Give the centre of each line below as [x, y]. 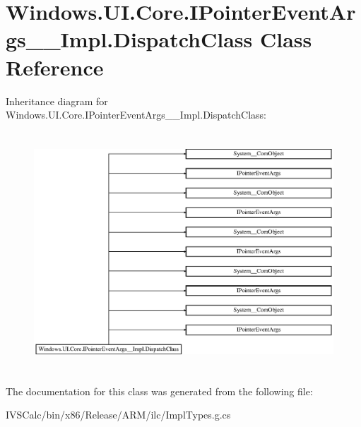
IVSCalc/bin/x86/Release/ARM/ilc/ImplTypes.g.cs [118, 415]
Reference [55, 67]
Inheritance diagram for [57, 101]
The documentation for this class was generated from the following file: [159, 391]
